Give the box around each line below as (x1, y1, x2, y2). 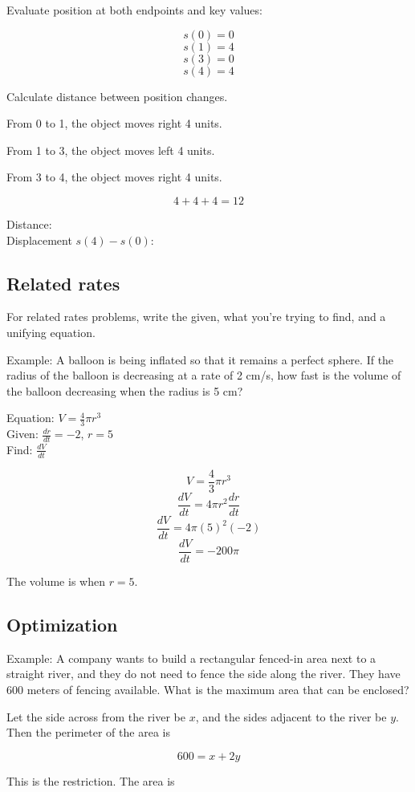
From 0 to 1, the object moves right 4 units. (6, 115, 222, 132)
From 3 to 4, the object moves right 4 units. (6, 169, 222, 185)
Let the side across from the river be (6, 708, 185, 725)
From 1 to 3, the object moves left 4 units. (6, 141, 215, 158)
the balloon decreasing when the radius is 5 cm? (6, 382, 243, 399)
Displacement (6, 231, 72, 248)
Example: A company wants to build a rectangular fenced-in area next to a (6, 649, 376, 666)
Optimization (6, 612, 118, 637)
